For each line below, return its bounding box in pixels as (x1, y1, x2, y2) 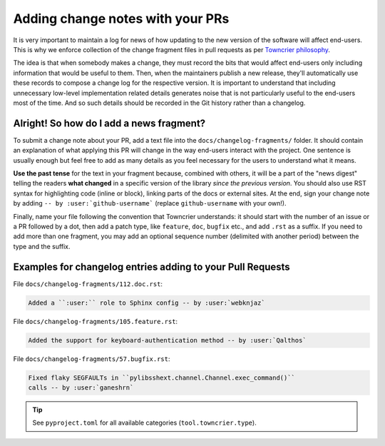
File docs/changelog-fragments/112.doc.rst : (13, 279, 163, 288)
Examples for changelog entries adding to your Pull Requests (13, 260, 290, 273)
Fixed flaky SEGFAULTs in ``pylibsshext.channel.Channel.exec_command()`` (28, 373, 296, 382)
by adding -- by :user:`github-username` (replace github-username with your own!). (13, 199, 287, 208)
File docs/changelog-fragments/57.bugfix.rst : (13, 354, 170, 363)
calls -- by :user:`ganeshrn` (28, 383, 134, 392)
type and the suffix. (13, 242, 71, 250)
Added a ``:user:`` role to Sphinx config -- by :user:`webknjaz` (28, 298, 265, 307)
